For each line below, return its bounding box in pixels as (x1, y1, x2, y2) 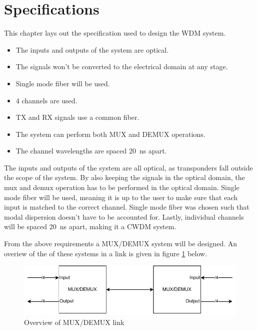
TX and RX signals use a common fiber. (15, 112, 139, 122)
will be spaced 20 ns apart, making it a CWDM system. (4, 221, 176, 232)
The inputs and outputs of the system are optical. (15, 44, 169, 55)
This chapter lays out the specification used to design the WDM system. (4, 28, 226, 38)
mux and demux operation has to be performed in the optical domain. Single (4, 182, 239, 193)
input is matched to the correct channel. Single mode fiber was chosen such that (4, 202, 249, 212)
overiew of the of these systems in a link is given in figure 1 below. (4, 248, 207, 258)
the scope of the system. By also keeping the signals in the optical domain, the (4, 172, 245, 183)
